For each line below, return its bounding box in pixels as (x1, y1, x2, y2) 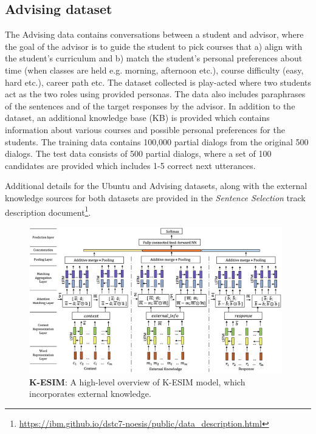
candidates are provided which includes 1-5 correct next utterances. (5, 159, 256, 171)
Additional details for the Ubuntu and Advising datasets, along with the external (5, 179, 307, 192)
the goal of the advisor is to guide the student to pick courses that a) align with (5, 40, 303, 52)
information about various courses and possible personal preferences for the (5, 123, 285, 136)
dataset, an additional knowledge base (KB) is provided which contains (5, 111, 270, 124)
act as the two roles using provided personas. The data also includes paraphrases (5, 88, 306, 100)
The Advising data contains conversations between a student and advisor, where (5, 28, 304, 41)
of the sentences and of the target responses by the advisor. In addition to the (5, 99, 295, 112)
